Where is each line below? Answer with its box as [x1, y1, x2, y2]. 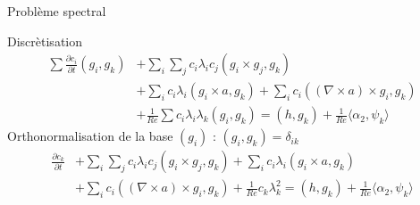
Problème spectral [7, 2, 106, 20]
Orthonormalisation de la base [7, 127, 173, 145]
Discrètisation [7, 31, 82, 50]
